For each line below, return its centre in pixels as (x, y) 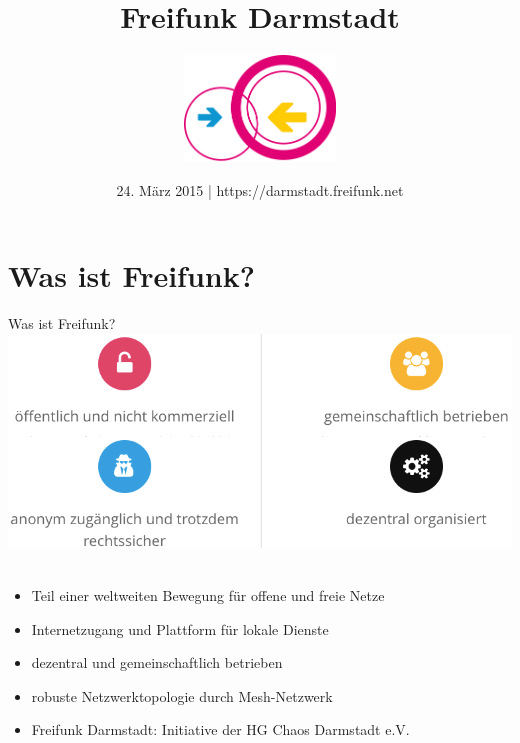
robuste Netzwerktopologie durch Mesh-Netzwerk (182, 695)
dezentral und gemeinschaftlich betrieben (157, 662)
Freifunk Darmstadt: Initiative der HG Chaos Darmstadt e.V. (220, 729)
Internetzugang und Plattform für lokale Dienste (180, 628)
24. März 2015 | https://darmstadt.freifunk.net (260, 189)
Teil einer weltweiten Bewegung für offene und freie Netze (208, 595)
